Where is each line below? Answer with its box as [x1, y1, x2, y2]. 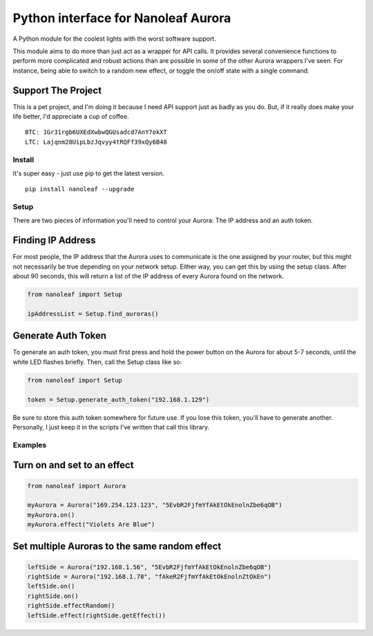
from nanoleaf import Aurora [27, 482, 126, 490]
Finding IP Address [12, 235, 96, 247]
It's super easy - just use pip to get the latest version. [12, 169, 165, 177]
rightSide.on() [27, 592, 79, 600]
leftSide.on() [27, 582, 75, 590]
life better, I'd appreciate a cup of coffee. [12, 113, 129, 121]
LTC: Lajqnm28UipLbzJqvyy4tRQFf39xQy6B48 [25, 138, 167, 146]
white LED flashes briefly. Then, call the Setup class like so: [12, 358, 182, 366]
